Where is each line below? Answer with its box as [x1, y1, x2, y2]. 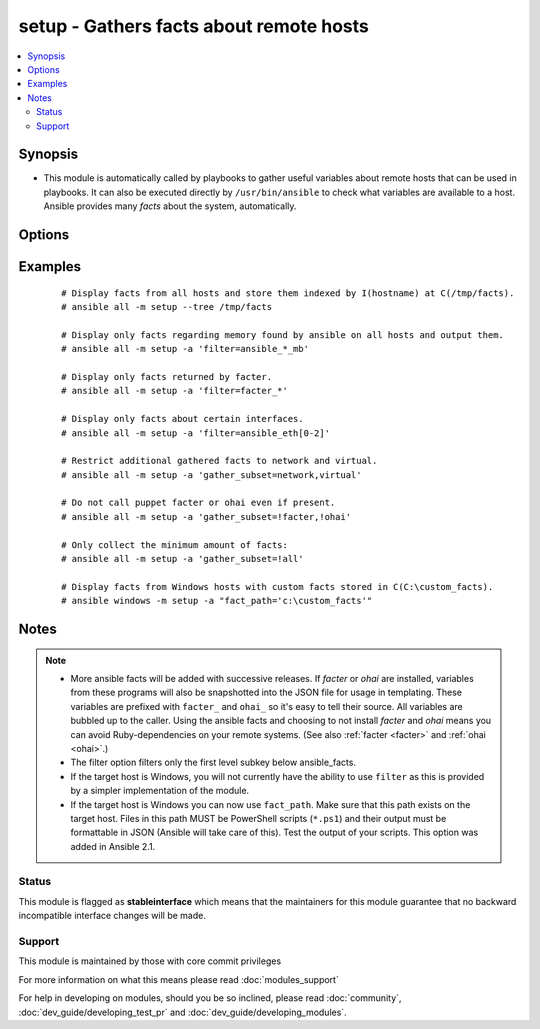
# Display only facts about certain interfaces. [61, 413, 304, 425]
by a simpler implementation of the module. [70, 785, 250, 797]
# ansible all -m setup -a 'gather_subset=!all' [61, 553, 304, 565]
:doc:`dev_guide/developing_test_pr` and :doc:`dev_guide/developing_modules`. [18, 1006, 347, 1018]
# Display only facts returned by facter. [61, 371, 273, 382]
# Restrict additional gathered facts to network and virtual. [61, 455, 378, 467]
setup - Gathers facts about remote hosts [18, 15, 369, 37]
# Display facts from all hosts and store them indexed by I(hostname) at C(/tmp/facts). [61, 287, 515, 299]
